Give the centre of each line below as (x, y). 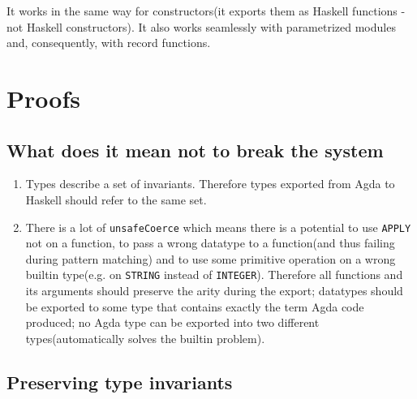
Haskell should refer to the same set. (116, 199)
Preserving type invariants (120, 382)
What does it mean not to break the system (195, 150)
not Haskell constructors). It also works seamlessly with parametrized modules (201, 26)
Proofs (43, 98)
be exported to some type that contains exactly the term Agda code (195, 306)
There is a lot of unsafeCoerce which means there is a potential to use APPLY (218, 227)
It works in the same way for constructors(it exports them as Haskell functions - (206, 11)
